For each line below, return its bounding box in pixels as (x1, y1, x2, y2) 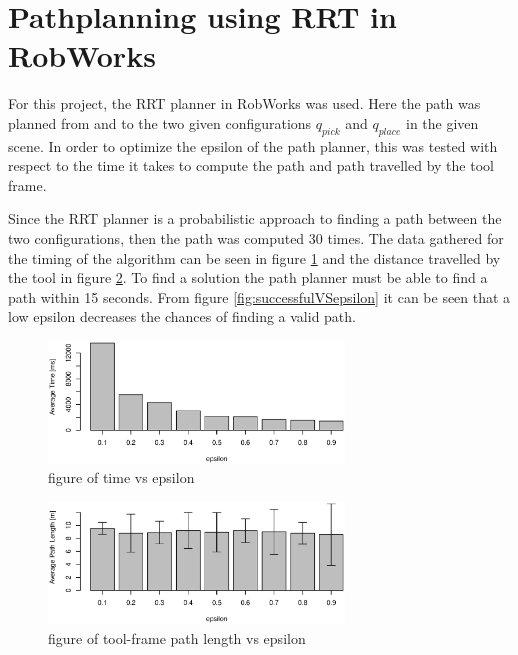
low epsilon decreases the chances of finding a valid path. (8, 306, 356, 327)
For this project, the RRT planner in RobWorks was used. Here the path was (8, 93, 481, 114)
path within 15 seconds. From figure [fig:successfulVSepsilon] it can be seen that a (8, 286, 511, 307)
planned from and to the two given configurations (8, 112, 312, 133)
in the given (405, 112, 479, 133)
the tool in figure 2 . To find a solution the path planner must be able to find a (8, 267, 488, 288)
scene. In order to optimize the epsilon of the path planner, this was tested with (8, 135, 498, 156)
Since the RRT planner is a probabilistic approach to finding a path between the (8, 208, 502, 229)
